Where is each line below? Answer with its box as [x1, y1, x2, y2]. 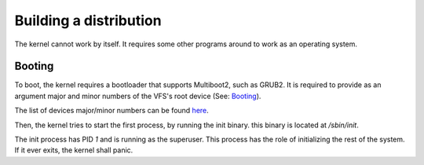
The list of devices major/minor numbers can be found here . [14, 106, 210, 115]
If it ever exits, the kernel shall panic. [14, 145, 133, 155]
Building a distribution [14, 12, 162, 29]
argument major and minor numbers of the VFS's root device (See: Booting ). [14, 91, 261, 101]
